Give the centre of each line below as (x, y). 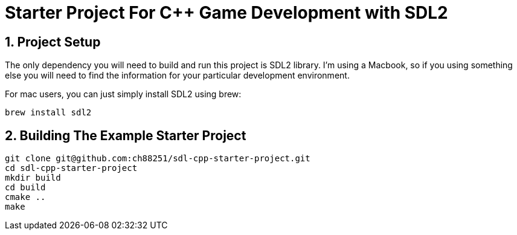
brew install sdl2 (48, 113)
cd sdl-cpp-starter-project (71, 168)
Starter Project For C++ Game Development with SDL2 (226, 13)
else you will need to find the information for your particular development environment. (177, 76)
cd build (25, 188)
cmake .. (25, 197)
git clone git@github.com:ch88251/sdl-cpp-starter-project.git (158, 159)
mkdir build (33, 178)
